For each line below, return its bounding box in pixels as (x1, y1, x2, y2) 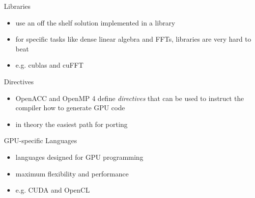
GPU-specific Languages (4, 135, 77, 146)
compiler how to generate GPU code (15, 102, 125, 113)
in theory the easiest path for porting (15, 119, 128, 129)
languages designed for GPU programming (15, 151, 143, 162)
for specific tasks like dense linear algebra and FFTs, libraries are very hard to (15, 34, 251, 44)
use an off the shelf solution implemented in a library (15, 17, 175, 27)
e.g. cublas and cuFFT (15, 60, 84, 70)
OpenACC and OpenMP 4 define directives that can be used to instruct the (15, 93, 244, 103)
